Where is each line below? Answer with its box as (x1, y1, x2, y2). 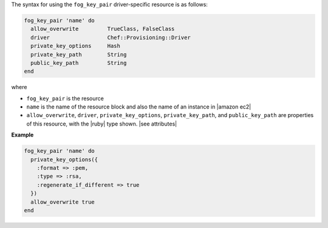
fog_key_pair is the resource (26, 95, 104, 102)
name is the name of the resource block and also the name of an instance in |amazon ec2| (26, 103, 251, 110)
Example (11, 131, 34, 139)
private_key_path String (30, 51, 127, 58)
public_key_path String (30, 59, 127, 66)
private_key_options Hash (30, 42, 121, 50)
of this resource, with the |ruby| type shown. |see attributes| (26, 120, 177, 127)
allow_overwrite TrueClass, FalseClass (30, 25, 175, 33)
